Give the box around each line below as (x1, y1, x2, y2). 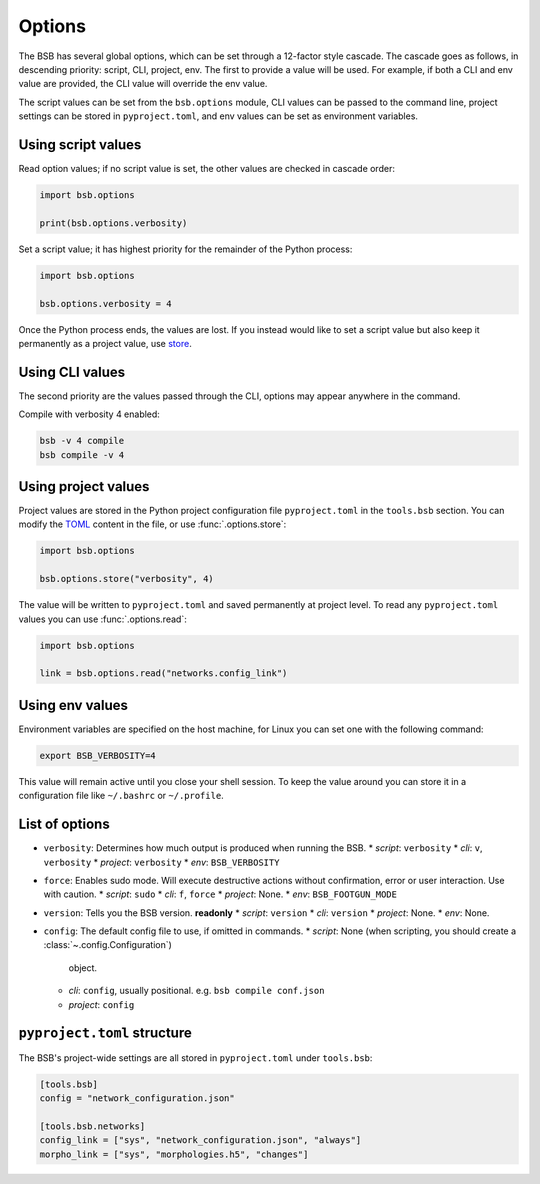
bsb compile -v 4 (39, 449, 125, 460)
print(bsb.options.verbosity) (39, 217, 188, 229)
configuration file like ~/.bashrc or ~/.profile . (18, 790, 224, 802)
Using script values (18, 136, 142, 153)
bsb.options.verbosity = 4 (39, 298, 172, 309)
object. (68, 961, 98, 974)
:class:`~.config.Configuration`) (43, 939, 172, 951)
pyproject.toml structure (18, 1025, 192, 1042)
